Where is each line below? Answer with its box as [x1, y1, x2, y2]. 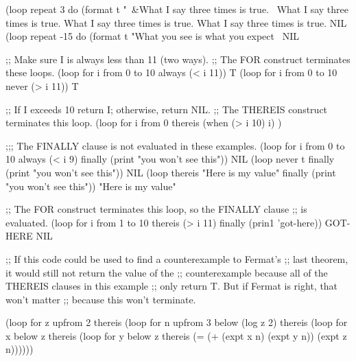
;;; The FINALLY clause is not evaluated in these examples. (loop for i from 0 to [5, 138, 345, 152]
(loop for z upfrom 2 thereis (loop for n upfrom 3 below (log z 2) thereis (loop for [5, 315, 348, 329]
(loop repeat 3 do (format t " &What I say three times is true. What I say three [5, 2, 348, 16]
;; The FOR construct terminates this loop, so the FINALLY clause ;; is [5, 202, 307, 216]
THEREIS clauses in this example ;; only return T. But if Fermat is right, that [5, 279, 338, 293]
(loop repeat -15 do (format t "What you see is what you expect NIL [5, 29, 299, 43]
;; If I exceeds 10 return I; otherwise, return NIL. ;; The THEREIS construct [5, 102, 328, 116]
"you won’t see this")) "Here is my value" [5, 178, 176, 193]
